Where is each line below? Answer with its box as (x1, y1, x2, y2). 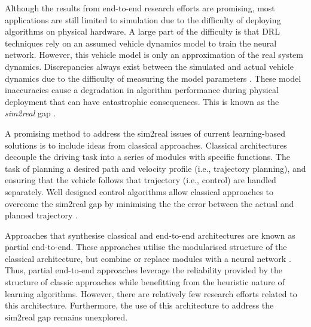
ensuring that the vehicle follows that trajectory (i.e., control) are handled (5, 174, 276, 186)
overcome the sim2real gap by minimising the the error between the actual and (5, 197, 294, 209)
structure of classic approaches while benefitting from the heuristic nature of (5, 276, 285, 288)
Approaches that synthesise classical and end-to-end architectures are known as (5, 229, 295, 241)
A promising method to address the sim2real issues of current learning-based (5, 127, 286, 139)
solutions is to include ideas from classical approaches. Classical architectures (5, 138, 287, 151)
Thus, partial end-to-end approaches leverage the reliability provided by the (5, 264, 282, 276)
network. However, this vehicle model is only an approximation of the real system (5, 48, 303, 61)
